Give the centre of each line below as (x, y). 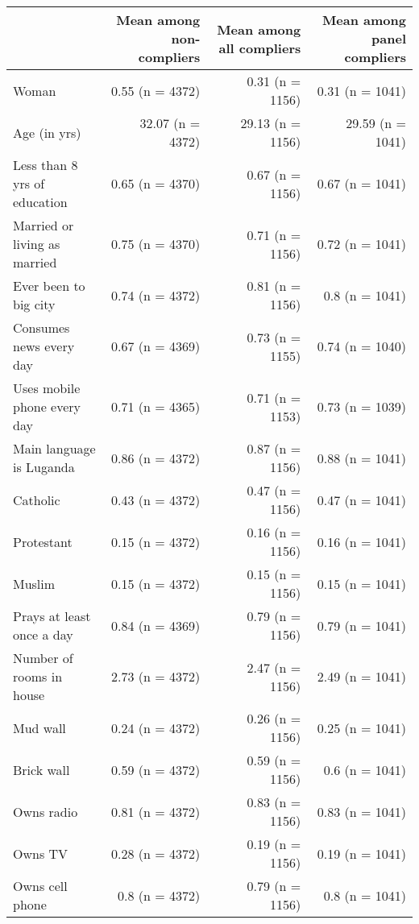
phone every (47, 406)
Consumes (41, 327)
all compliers (260, 48)
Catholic (37, 499)
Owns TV (41, 853)
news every (44, 346)
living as (37, 244)
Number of (43, 658)
